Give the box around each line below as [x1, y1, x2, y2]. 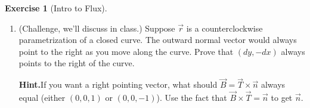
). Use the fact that [156, 91, 227, 103]
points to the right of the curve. [18, 57, 135, 69]
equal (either [18, 91, 66, 103]
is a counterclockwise [186, 21, 263, 34]
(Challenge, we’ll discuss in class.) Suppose [18, 21, 175, 34]
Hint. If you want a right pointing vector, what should [18, 78, 218, 91]
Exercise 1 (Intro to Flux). [5, 2, 107, 14]
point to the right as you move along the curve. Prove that [18, 45, 234, 57]
